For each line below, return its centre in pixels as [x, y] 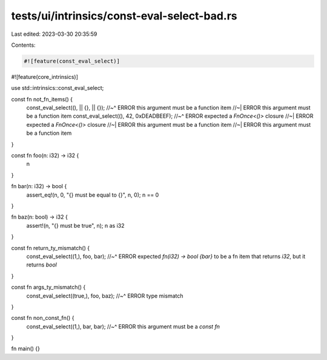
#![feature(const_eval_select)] [72, 61]
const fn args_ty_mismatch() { [48, 287]
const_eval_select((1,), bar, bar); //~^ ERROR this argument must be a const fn [123, 326]
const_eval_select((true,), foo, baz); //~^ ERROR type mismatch [105, 296]
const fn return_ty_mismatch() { [51, 248]
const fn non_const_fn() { [43, 318]
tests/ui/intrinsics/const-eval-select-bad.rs [124, 16]
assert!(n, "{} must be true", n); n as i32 [75, 225]
